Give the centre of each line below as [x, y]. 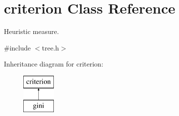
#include [17, 47]
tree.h [50, 47]
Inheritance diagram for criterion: [54, 64]
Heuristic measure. [32, 31]
